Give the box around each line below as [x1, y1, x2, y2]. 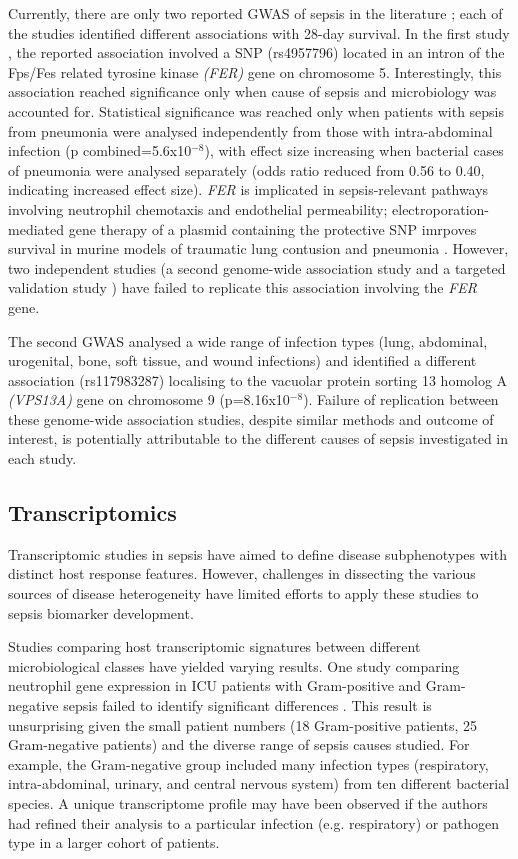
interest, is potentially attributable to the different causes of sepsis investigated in [8, 428, 509, 449]
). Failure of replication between [303, 389, 499, 410]
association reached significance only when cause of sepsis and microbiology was [8, 81, 497, 102]
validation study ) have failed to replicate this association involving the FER [8, 277, 478, 298]
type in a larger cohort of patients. [8, 832, 220, 853]
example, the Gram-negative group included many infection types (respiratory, [8, 753, 489, 774]
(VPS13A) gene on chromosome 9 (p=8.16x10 [8, 389, 290, 410]
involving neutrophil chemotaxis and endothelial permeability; [8, 198, 388, 219]
